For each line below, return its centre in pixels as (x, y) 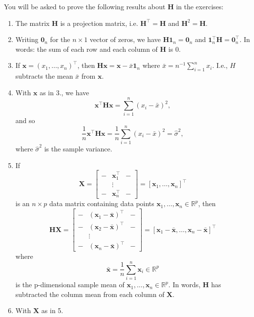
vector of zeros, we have (125, 39)
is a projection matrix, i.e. (99, 23)
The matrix (32, 23)
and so (25, 120)
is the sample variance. (78, 149)
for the (60, 39)
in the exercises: (200, 6)
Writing (27, 39)
